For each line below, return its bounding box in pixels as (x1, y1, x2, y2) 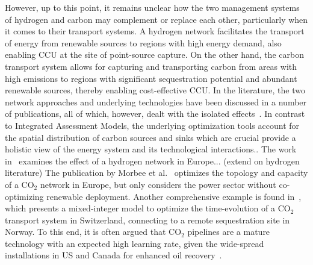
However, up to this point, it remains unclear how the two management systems (5, 1, 300, 13)
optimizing (5, 190, 44, 202)
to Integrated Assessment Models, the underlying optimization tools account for (5, 119, 300, 131)
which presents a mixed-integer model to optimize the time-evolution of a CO (5, 202, 291, 214)
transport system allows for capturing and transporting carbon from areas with (5, 60, 297, 72)
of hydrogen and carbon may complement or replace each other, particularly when (5, 13, 308, 25)
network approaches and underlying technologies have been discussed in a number (5, 95, 307, 108)
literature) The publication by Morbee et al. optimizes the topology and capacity (5, 166, 308, 179)
